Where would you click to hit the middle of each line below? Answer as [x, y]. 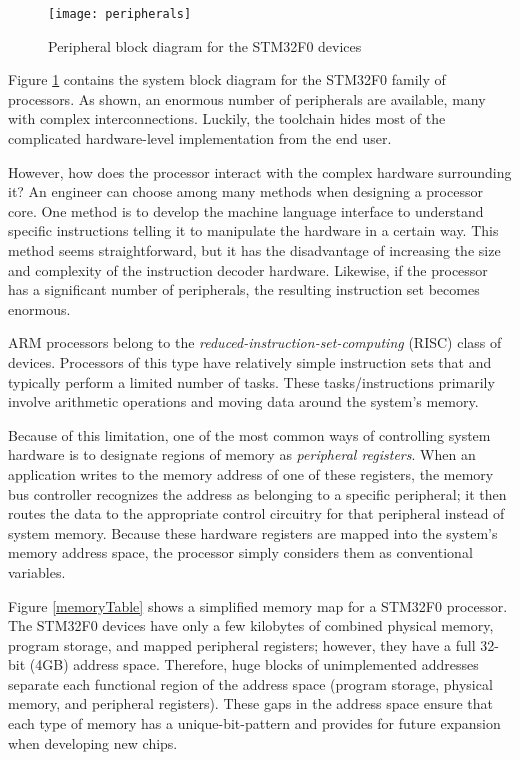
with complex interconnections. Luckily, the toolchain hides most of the [227, 118]
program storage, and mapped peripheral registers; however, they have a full [242, 644]
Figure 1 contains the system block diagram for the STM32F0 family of [227, 79]
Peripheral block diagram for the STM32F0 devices [205, 45]
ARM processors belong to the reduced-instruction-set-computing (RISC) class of [255, 342]
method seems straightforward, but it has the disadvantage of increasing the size [254, 250]
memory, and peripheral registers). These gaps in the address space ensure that [251, 703]
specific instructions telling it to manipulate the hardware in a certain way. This [253, 230]
